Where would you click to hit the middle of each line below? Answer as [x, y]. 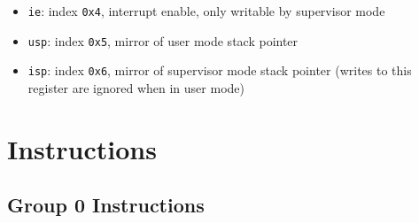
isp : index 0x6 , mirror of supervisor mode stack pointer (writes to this [220, 70]
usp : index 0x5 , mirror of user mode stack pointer [163, 40]
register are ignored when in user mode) [136, 87]
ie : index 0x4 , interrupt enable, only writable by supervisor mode [206, 11]
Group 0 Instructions [106, 205]
